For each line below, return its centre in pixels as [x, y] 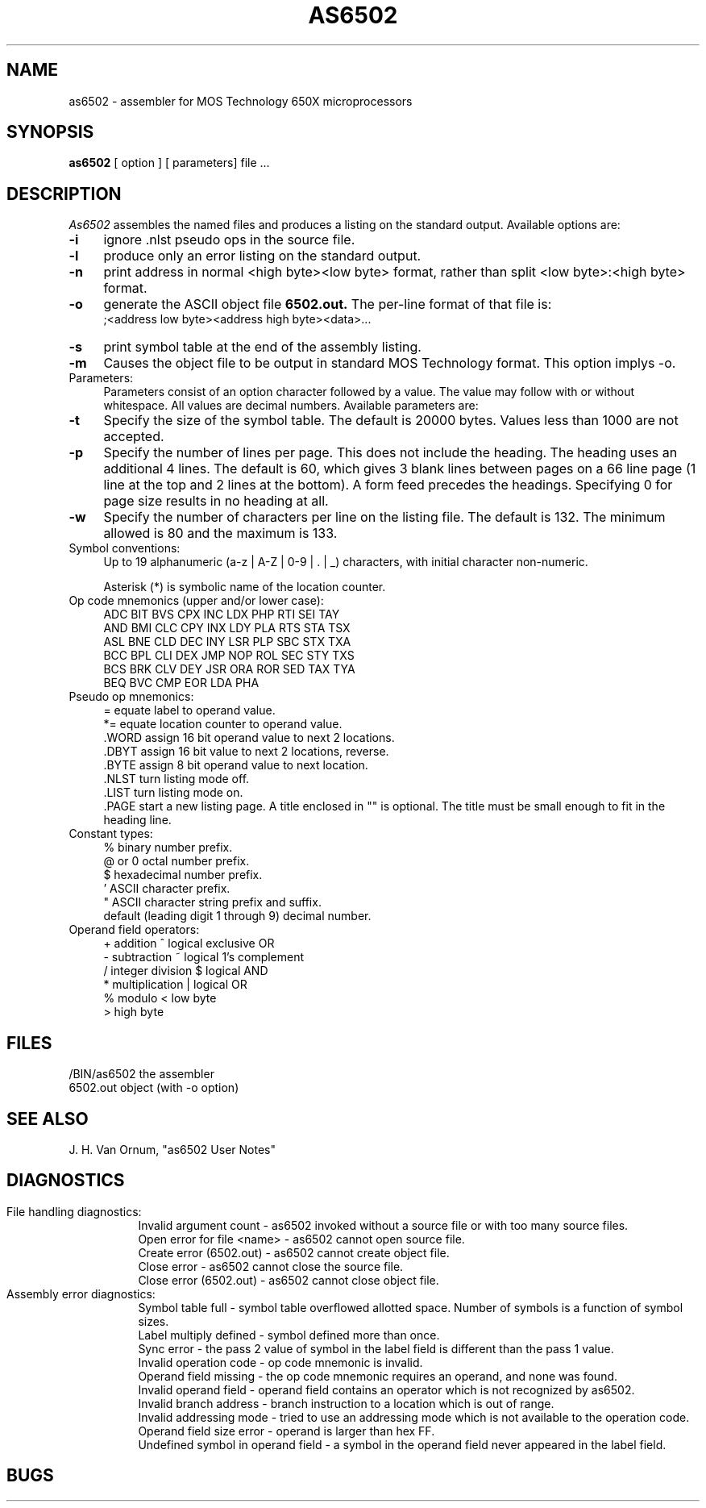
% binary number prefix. [168, 848]
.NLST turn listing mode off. [176, 779]
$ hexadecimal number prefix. [183, 875]
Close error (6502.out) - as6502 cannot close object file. [289, 1280]
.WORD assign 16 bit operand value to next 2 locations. [249, 738]
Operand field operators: [134, 930]
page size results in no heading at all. [216, 501]
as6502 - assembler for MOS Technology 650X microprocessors [241, 101]
